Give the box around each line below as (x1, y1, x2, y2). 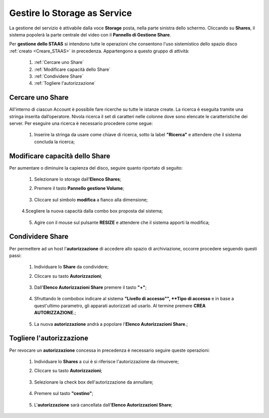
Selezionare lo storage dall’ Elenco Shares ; (34, 176, 122, 182)
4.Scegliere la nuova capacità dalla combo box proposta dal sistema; (21, 208, 163, 214)
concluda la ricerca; (34, 139, 75, 145)
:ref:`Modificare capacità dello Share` (34, 66, 111, 72)
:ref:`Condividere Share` (34, 73, 84, 79)
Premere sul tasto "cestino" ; (34, 391, 94, 397)
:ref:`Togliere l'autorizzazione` (34, 80, 96, 86)
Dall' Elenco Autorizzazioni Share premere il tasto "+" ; (34, 284, 147, 290)
